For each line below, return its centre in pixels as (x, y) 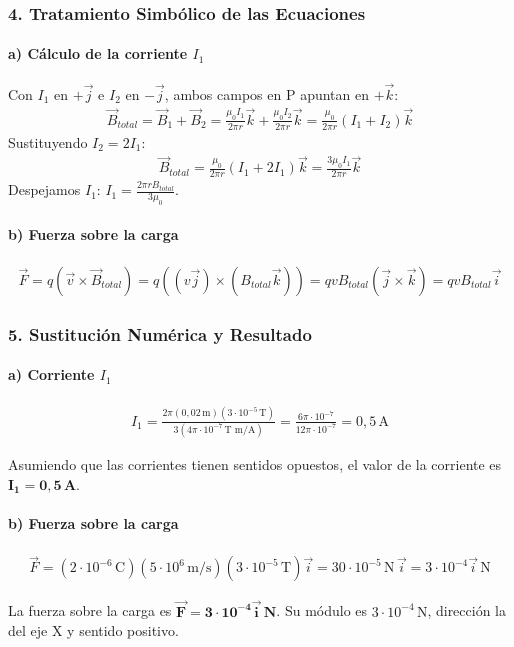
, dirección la (467, 610)
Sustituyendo (48, 141)
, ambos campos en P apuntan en (266, 93)
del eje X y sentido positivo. (93, 630)
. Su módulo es (322, 610)
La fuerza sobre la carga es (90, 610)
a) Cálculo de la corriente (98, 53)
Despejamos (44, 189)
